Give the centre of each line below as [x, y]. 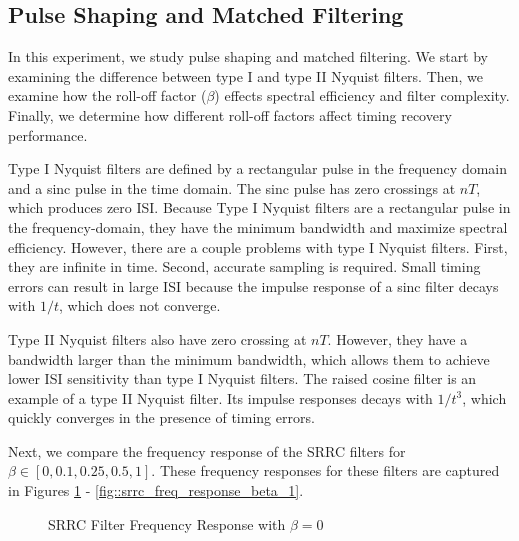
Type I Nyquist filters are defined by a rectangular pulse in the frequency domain [257, 168]
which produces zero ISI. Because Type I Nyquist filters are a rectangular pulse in [259, 207]
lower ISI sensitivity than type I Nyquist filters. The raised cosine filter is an [242, 378]
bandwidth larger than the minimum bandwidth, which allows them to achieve [249, 358]
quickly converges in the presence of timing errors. [161, 417]
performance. [48, 134]
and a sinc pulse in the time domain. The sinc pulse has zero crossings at [232, 187]
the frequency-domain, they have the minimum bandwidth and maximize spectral [258, 226]
